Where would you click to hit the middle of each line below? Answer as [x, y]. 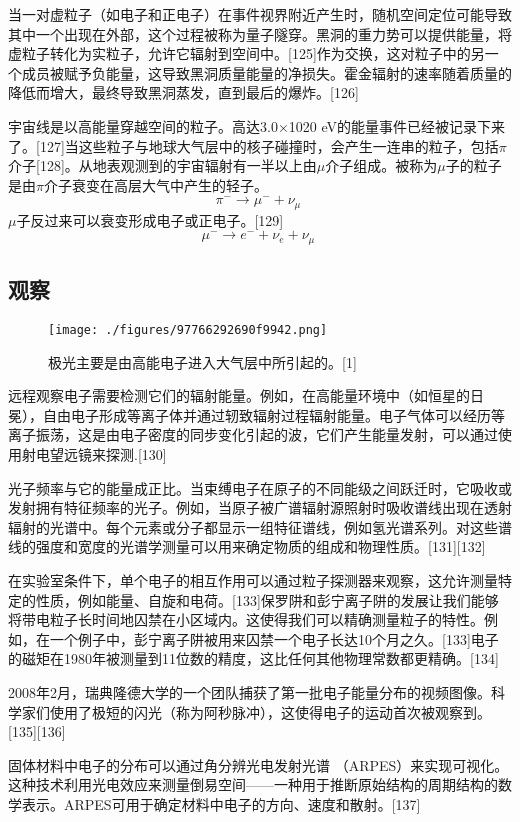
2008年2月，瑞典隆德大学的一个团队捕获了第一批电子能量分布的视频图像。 [249, 692]
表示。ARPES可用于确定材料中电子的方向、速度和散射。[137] [221, 803]
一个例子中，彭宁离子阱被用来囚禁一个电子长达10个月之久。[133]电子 [274, 638]
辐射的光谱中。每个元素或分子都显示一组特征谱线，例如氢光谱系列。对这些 [253, 526]
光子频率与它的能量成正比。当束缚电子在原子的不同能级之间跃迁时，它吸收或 [260, 487]
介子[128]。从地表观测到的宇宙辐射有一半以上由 [162, 165]
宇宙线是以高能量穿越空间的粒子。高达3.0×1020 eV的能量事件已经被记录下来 [256, 125]
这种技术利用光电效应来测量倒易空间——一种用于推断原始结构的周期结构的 [253, 784]
